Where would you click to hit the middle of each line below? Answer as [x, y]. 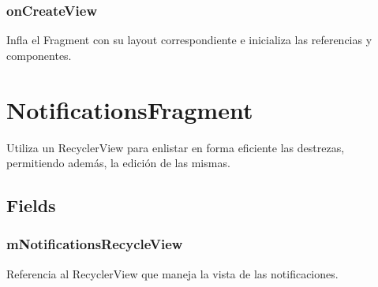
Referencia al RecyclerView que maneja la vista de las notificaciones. [172, 273]
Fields [31, 205]
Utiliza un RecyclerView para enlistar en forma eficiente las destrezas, [176, 147]
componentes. [39, 55]
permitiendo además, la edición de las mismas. [118, 163]
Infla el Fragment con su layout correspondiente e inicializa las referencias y [189, 40]
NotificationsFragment [130, 109]
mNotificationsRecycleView [95, 244]
